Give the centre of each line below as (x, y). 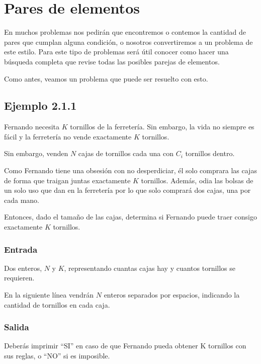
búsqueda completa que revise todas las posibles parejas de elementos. (112, 61)
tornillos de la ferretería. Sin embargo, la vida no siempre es (162, 127)
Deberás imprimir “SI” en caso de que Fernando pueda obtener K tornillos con (125, 346)
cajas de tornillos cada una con (126, 153)
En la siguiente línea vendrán (49, 295)
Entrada (21, 249)
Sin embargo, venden (36, 153)
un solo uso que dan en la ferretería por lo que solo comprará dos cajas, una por (127, 190)
